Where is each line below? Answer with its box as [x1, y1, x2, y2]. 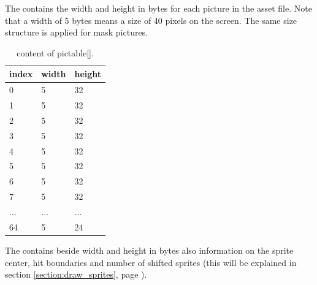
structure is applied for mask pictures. [5, 26, 148, 39]
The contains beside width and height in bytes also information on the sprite [5, 243, 294, 256]
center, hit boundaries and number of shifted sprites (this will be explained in [5, 256, 297, 268]
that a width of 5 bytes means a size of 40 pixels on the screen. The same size [5, 13, 297, 26]
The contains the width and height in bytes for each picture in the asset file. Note [5, 2, 312, 14]
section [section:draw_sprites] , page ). [5, 268, 147, 281]
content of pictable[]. [17, 46, 94, 59]
